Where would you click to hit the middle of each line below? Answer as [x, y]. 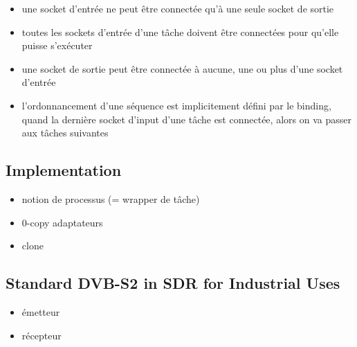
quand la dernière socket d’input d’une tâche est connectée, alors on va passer [186, 119]
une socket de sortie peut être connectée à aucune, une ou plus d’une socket [182, 68]
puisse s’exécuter [57, 45]
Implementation [64, 170]
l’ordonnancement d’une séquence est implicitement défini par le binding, [176, 105]
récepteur [42, 335]
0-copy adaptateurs [62, 222]
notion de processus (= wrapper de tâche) [111, 198]
